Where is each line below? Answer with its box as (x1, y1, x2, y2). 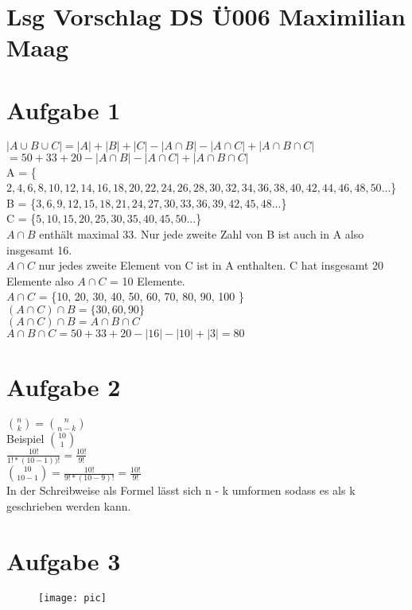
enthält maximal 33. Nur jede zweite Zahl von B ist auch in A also (39, 226, 364, 243)
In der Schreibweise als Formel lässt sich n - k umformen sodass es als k (6, 482, 356, 499)
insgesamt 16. (6, 241, 72, 258)
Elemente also (6, 272, 74, 289)
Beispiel (6, 430, 45, 447)
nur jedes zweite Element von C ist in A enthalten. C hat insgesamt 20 (38, 257, 384, 274)
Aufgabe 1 (6, 93, 121, 126)
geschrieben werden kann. (6, 498, 131, 515)
